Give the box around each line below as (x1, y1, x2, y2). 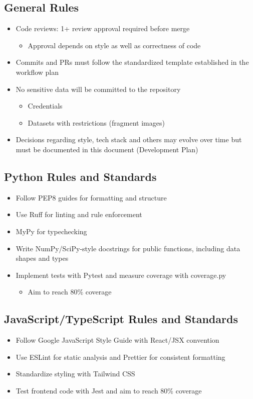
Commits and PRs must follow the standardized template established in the (16, 57, 249, 67)
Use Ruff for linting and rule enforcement (16, 209, 142, 220)
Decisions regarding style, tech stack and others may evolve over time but (16, 134, 242, 145)
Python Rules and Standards (4, 168, 157, 184)
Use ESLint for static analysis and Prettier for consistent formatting (16, 351, 225, 362)
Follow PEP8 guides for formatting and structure (16, 192, 167, 203)
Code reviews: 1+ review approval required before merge (16, 23, 190, 34)
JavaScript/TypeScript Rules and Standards (4, 311, 238, 327)
